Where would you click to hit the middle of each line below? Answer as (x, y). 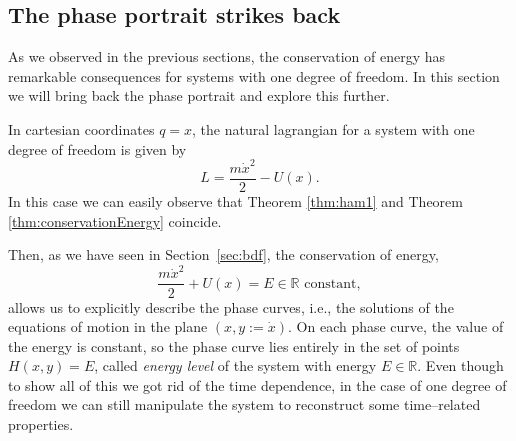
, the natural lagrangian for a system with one (333, 128)
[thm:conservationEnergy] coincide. (115, 220)
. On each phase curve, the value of (396, 326)
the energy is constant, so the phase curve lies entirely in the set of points (234, 345)
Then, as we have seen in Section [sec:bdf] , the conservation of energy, (223, 254)
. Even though (460, 365)
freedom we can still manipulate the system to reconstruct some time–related (244, 404)
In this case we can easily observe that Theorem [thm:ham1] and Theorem (235, 200)
